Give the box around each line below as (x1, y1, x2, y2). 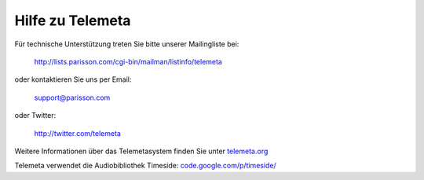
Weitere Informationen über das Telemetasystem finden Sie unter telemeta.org (14, 146, 269, 156)
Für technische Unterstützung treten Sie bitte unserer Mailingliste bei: (14, 39, 239, 49)
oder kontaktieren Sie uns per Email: (14, 75, 132, 84)
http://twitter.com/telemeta (34, 128, 122, 138)
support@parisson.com (34, 93, 111, 102)
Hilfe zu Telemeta (14, 12, 131, 29)
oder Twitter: (14, 111, 57, 120)
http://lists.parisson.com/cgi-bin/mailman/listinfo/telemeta (34, 57, 223, 66)
